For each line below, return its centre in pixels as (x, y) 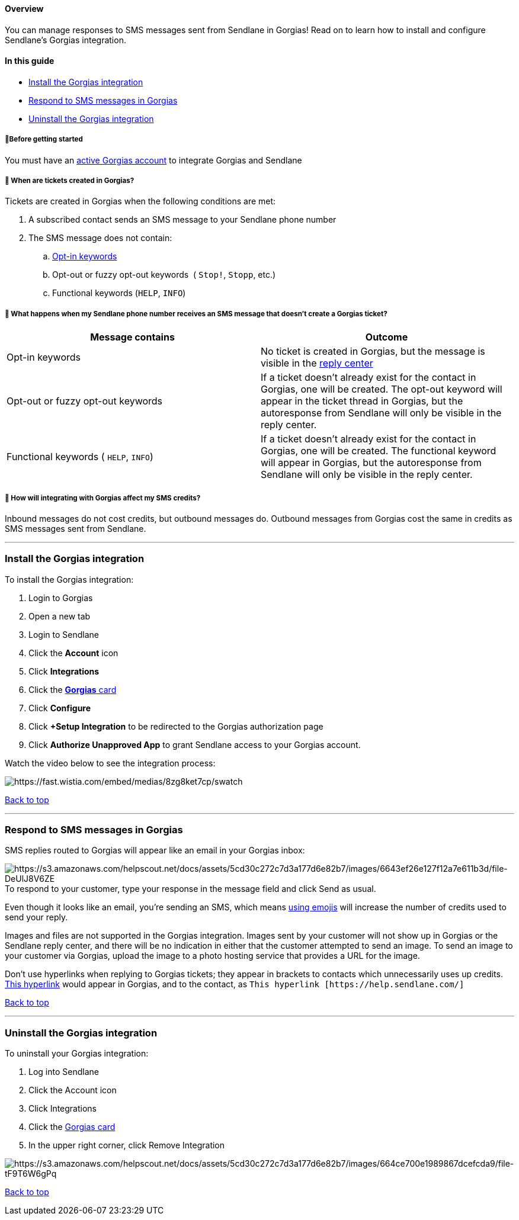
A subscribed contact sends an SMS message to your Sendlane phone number (182, 220)
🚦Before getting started (44, 139)
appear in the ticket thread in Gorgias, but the (362, 401)
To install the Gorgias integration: (69, 579)
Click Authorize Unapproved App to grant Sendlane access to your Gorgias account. (195, 744)
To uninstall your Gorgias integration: (77, 1054)
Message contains (132, 337)
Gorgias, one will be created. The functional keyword (379, 451)
